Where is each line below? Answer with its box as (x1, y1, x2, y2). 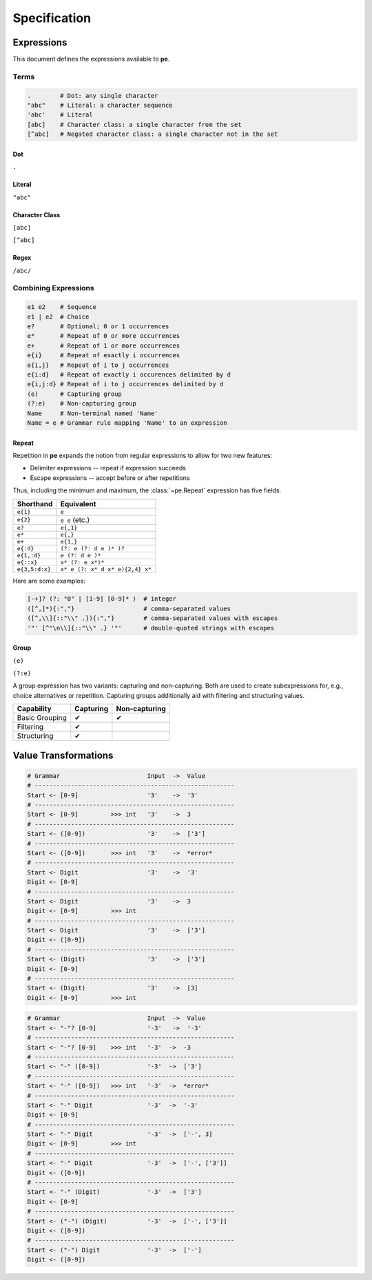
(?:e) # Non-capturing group (27, 400, 137, 408)
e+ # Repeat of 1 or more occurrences (27, 341, 180, 350)
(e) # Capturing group (27, 390, 122, 398)
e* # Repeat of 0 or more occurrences (27, 332, 180, 340)
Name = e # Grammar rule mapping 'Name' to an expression (27, 419, 227, 427)
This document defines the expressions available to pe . (12, 55, 170, 63)
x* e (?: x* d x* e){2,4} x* (60, 566, 152, 572)
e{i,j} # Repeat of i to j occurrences (27, 361, 169, 369)
